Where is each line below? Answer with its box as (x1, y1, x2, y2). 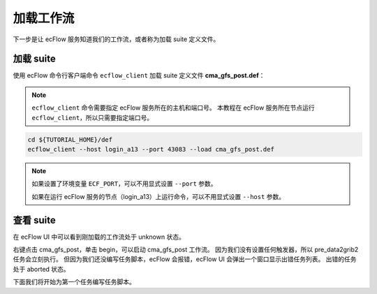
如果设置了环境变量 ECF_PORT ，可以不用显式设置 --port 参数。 (31, 179, 217, 188)
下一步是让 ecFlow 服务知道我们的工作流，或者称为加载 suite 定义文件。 (13, 35, 220, 43)
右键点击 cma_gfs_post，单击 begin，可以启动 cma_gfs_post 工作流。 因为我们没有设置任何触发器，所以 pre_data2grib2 (13, 245, 359, 254)
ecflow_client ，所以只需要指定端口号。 (31, 113, 154, 122)
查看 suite (13, 214, 56, 226)
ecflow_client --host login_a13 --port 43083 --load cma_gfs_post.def (27, 145, 275, 153)
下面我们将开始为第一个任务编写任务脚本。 (13, 278, 135, 286)
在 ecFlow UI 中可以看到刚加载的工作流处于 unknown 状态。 (13, 233, 185, 241)
